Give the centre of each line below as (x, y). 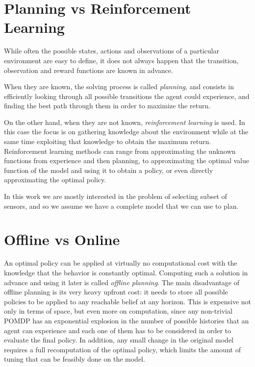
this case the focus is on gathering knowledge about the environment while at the (126, 132)
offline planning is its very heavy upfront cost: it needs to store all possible (116, 292)
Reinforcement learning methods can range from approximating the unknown (120, 151)
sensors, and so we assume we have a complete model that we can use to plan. (121, 206)
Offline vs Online (62, 239)
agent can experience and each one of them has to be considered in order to (118, 330)
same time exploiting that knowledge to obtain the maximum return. (108, 141)
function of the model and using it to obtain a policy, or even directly (109, 170)
